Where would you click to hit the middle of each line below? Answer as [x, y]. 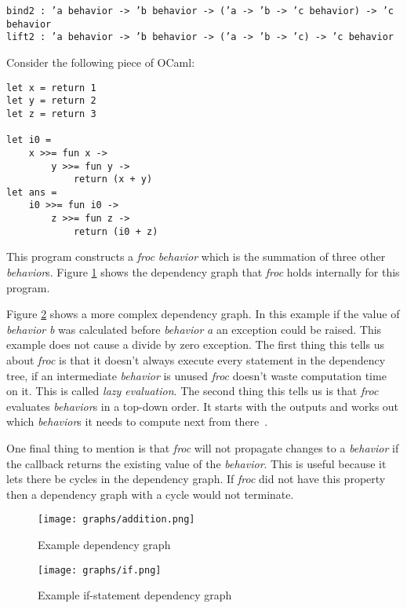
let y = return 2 [51, 101]
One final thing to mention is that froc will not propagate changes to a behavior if [203, 447]
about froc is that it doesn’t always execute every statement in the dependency [196, 360]
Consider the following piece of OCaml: [101, 62]
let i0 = [29, 140]
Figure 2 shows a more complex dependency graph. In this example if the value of [203, 314]
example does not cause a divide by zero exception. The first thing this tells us [195, 344]
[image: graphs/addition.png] [116, 520]
